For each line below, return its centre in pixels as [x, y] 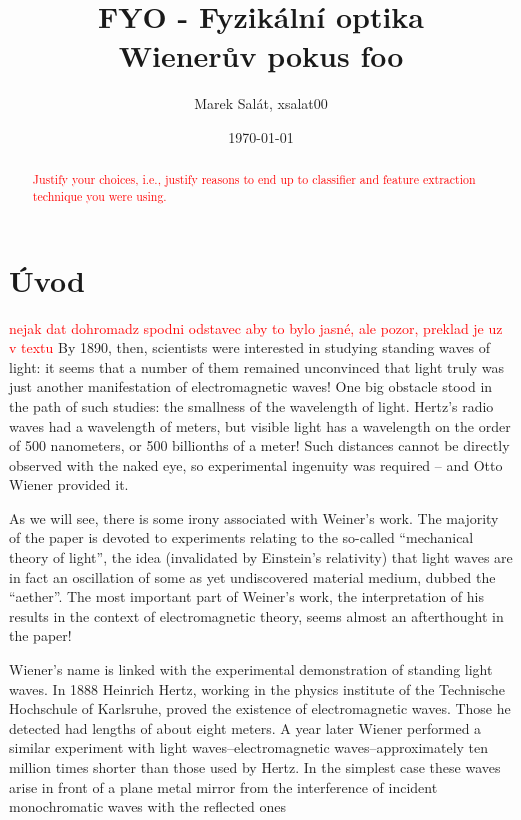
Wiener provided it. [69, 484]
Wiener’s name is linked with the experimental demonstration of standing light [251, 669]
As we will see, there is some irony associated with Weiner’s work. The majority [254, 517]
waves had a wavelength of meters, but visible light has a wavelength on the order [260, 425]
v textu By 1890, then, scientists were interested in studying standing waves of [250, 347]
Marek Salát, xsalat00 [261, 103]
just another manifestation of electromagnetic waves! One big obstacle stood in [251, 386]
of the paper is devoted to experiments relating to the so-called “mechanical [241, 537]
